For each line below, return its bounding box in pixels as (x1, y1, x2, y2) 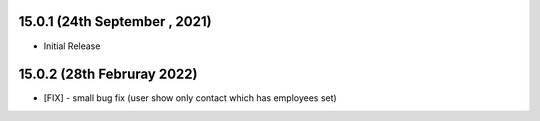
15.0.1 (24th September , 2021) (18, 13, 212, 30)
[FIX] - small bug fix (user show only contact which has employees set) (43, 92, 337, 104)
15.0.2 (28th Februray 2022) (18, 66, 198, 83)
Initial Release (43, 40, 101, 52)
